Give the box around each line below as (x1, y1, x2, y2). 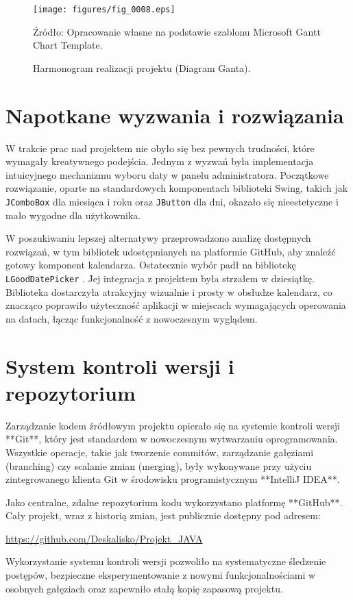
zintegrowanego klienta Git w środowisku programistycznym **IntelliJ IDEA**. (5, 472, 340, 486)
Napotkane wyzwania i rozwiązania (5, 101, 344, 129)
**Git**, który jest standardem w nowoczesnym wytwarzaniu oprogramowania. (5, 432, 338, 446)
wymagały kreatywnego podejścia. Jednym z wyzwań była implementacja (5, 154, 314, 168)
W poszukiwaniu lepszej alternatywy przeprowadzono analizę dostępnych (5, 231, 311, 245)
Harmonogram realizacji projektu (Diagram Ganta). (33, 60, 251, 75)
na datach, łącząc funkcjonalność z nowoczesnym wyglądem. (5, 311, 258, 325)
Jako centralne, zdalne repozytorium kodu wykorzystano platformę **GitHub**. (5, 495, 343, 509)
